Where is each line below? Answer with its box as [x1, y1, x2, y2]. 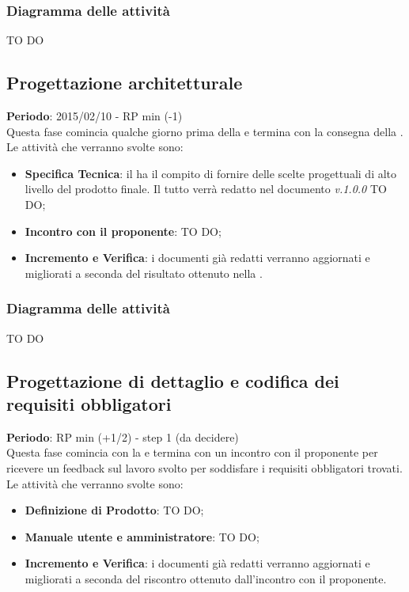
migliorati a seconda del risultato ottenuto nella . [25, 264, 263, 281]
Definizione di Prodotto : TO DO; [25, 502, 204, 518]
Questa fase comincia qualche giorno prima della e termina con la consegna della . [6, 123, 403, 139]
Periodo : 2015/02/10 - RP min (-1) [6, 108, 183, 124]
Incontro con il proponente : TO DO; [25, 222, 222, 239]
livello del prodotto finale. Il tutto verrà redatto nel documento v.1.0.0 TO [25, 180, 387, 197]
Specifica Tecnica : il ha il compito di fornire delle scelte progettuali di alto [25, 165, 397, 181]
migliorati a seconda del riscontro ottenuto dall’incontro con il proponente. [25, 570, 387, 586]
